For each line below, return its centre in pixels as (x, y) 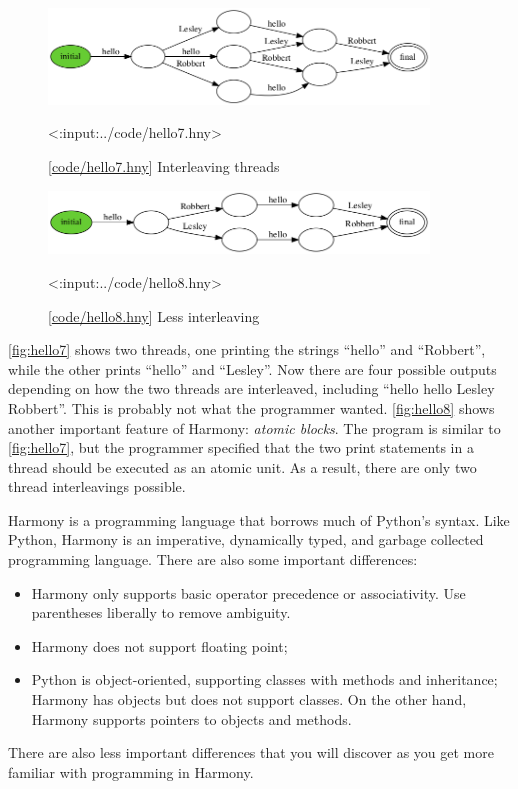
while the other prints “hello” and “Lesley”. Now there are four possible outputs (252, 368)
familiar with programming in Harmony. (131, 771)
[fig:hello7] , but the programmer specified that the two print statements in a (241, 447)
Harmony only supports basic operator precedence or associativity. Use (248, 592)
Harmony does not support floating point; (159, 645)
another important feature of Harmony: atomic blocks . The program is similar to (254, 427)
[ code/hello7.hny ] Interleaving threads (164, 166)
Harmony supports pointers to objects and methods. (191, 718)
